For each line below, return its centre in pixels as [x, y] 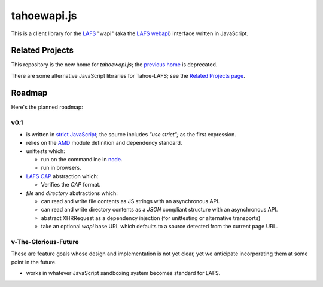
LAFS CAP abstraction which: [62, 176]
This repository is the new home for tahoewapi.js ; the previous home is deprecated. [114, 65]
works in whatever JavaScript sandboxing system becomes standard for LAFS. [123, 273]
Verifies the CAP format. [71, 185]
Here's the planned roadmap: [47, 107]
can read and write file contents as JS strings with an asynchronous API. [130, 201]
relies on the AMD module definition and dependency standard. [104, 143]
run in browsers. [61, 168]
